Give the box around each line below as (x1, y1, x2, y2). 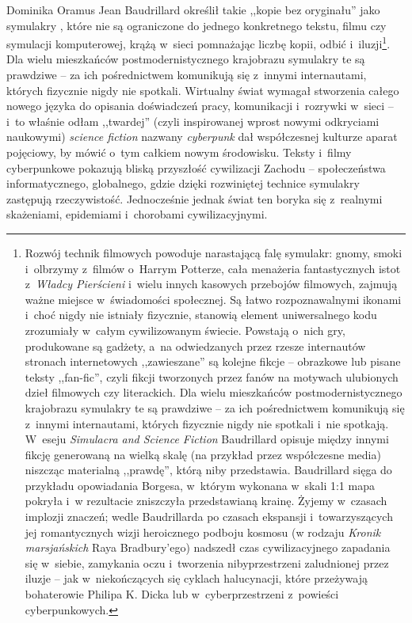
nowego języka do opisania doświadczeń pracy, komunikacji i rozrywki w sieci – (6, 97, 394, 114)
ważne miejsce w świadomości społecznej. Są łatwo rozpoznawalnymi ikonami (25, 291, 402, 307)
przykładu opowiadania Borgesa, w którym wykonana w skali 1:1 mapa (25, 477, 375, 493)
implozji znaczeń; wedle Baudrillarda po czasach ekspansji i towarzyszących (25, 508, 393, 525)
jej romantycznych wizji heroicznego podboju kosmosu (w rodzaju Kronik (25, 523, 381, 540)
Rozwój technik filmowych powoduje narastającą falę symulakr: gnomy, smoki (25, 244, 402, 260)
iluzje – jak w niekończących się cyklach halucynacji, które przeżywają (25, 570, 368, 587)
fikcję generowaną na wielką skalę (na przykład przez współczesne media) (25, 446, 381, 462)
